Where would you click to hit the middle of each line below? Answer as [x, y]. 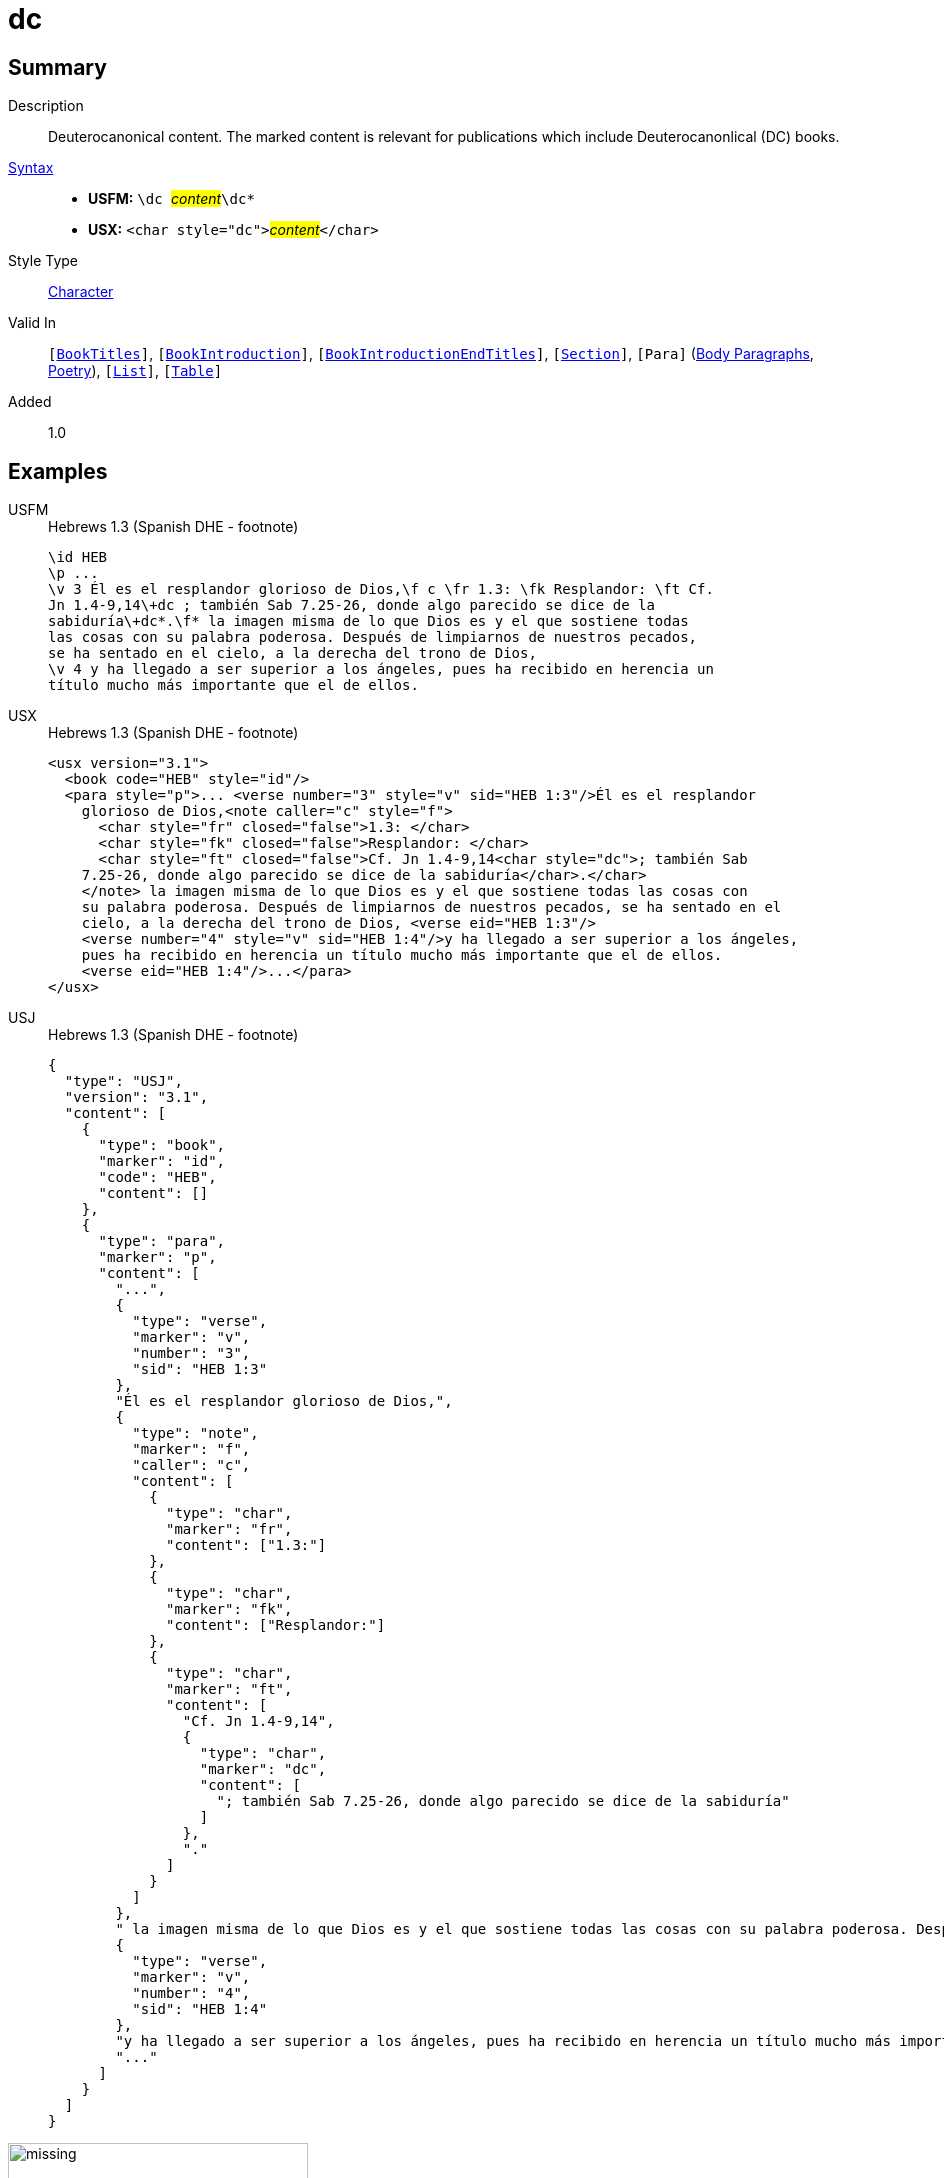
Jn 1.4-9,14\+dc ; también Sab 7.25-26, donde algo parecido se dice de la [351, 605]
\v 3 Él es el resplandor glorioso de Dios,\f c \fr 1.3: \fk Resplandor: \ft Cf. [381, 589]
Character [81, 292]
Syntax [31, 168]
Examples [58, 471]
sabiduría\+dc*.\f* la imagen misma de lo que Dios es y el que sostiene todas [368, 621]
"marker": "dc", [263, 1769]
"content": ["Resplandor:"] [276, 1625]
